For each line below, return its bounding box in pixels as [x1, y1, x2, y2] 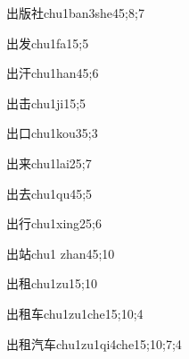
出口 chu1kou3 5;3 [6, 124, 98, 142]
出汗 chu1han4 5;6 [6, 64, 99, 82]
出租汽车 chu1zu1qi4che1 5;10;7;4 [6, 334, 182, 353]
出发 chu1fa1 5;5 [6, 33, 89, 52]
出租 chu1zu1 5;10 [6, 274, 97, 293]
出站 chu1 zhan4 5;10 [6, 244, 115, 262]
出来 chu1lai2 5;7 [6, 153, 92, 172]
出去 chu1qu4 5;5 [6, 184, 93, 202]
